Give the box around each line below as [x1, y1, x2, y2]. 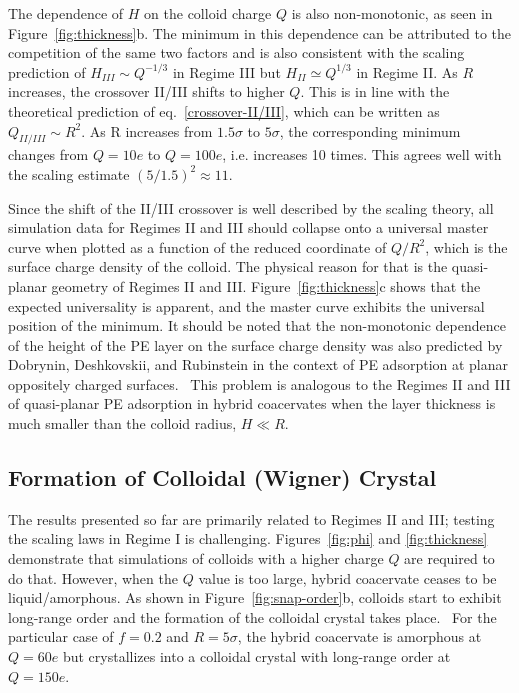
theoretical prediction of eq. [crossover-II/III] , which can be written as [8, 100, 440, 121]
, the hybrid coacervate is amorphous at [237, 626, 482, 647]
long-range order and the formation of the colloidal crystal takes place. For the [8, 606, 497, 627]
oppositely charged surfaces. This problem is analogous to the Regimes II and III [8, 373, 511, 394]
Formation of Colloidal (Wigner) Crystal [8, 462, 437, 493]
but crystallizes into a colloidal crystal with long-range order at [62, 646, 451, 667]
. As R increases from [81, 120, 213, 141]
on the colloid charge [144, 3, 272, 23]
